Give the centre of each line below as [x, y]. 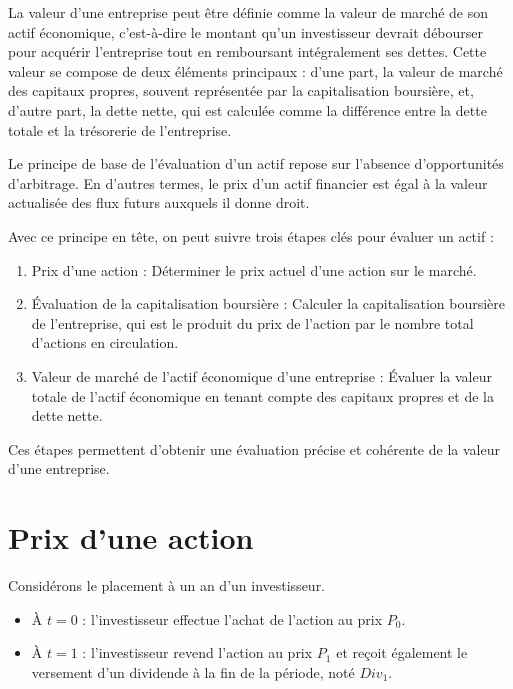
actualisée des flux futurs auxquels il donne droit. [159, 202]
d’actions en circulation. [105, 342]
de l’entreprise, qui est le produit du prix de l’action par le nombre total [252, 322]
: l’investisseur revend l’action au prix [197, 652]
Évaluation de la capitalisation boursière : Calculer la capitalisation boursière [268, 303]
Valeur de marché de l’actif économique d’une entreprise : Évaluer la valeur [261, 375]
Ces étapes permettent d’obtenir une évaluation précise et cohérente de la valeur [254, 448]
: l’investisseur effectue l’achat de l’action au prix [232, 618]
